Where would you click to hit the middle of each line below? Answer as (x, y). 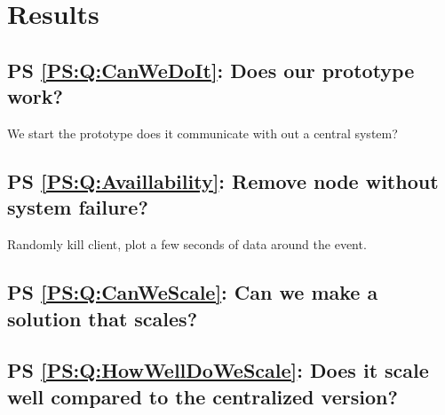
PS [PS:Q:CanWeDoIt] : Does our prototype (211, 70)
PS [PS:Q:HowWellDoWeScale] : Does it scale (218, 370)
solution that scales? (103, 318)
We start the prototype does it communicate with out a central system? (203, 133)
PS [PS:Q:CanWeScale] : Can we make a (193, 292)
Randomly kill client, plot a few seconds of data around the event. (187, 244)
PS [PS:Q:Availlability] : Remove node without (223, 180)
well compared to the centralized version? (203, 396)
